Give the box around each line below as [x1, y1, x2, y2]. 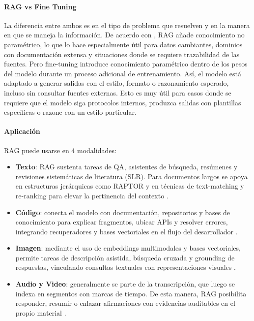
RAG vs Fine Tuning [4, 1, 77, 11]
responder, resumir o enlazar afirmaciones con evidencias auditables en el [15, 298, 235, 308]
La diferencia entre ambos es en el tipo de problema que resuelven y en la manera [4, 20, 250, 30]
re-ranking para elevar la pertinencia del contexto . [15, 190, 169, 200]
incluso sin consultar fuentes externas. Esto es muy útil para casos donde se [4, 87, 231, 97]
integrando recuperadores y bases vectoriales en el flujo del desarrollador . [15, 226, 238, 236]
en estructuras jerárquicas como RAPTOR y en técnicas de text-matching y [15, 181, 244, 191]
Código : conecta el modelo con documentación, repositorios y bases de [15, 207, 230, 217]
